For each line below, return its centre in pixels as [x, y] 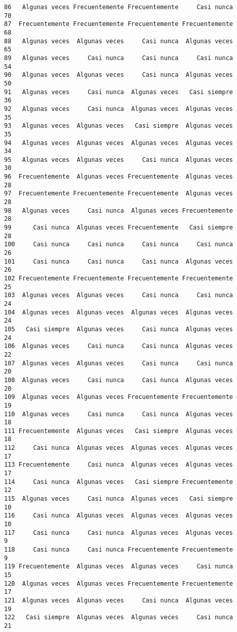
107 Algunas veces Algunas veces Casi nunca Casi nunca [119, 363]
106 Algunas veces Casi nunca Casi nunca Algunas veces [119, 346]
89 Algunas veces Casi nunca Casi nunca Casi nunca [119, 58]
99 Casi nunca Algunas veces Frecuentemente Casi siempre [119, 228]
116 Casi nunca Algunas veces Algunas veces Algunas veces [119, 516]
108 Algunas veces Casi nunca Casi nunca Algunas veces [119, 380]
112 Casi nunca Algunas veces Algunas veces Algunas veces [119, 448]
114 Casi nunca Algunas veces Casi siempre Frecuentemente [119, 482]
